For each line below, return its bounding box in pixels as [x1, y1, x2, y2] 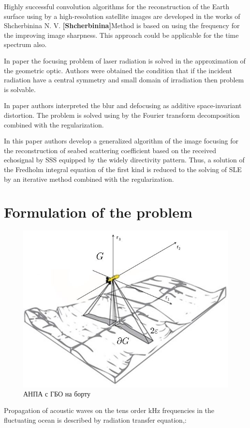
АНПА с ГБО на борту [23, 389, 91, 399]
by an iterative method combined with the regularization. [4, 174, 174, 184]
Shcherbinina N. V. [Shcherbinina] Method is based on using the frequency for [4, 20, 240, 31]
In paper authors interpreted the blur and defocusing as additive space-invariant [4, 100, 242, 111]
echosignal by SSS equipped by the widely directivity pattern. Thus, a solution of [4, 155, 245, 165]
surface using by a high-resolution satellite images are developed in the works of [4, 11, 240, 21]
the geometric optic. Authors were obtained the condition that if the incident [4, 65, 232, 75]
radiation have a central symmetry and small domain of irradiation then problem [4, 75, 244, 85]
